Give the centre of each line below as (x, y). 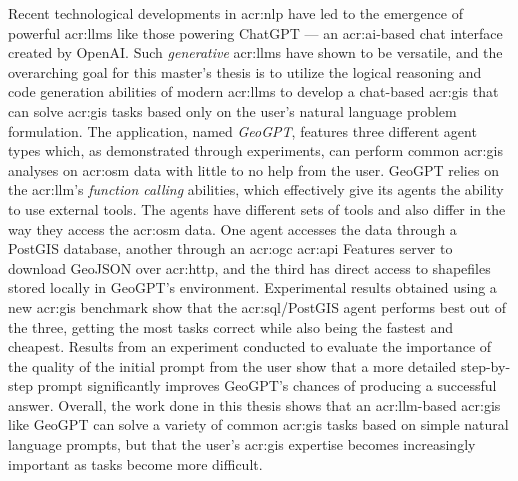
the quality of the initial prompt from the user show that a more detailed (232, 365)
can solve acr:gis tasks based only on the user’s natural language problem (232, 110)
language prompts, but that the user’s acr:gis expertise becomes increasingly (242, 444)
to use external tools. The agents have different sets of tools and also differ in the (257, 208)
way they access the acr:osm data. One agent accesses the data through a (232, 228)
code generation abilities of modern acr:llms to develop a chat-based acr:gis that (253, 91)
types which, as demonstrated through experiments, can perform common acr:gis (255, 150)
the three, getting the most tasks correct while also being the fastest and (231, 326)
